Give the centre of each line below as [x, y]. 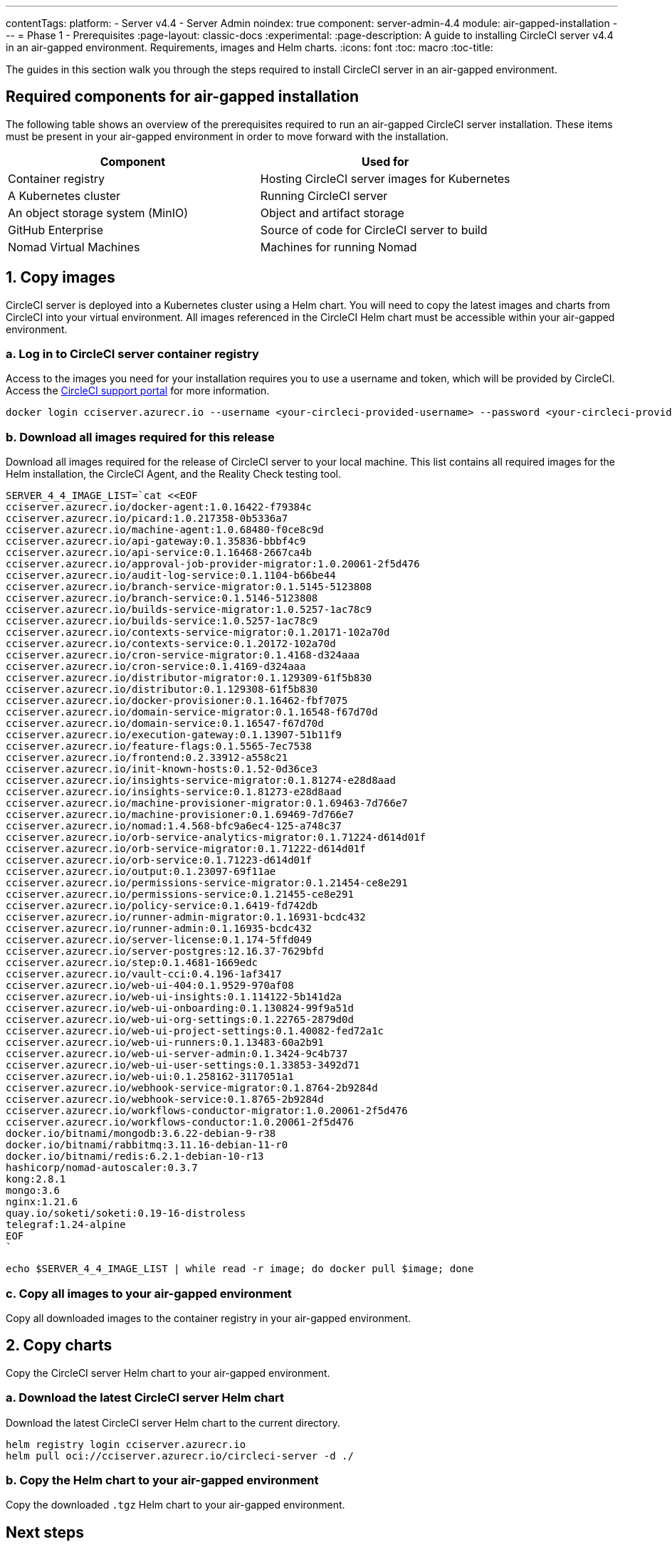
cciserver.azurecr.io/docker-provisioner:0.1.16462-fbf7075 [177, 701]
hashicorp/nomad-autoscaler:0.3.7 [102, 1168]
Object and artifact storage [332, 213]
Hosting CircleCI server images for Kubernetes [385, 178]
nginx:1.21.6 [42, 1202]
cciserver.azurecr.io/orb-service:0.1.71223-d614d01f [159, 860]
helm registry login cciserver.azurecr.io [126, 1444]
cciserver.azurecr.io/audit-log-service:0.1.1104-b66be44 [171, 576]
